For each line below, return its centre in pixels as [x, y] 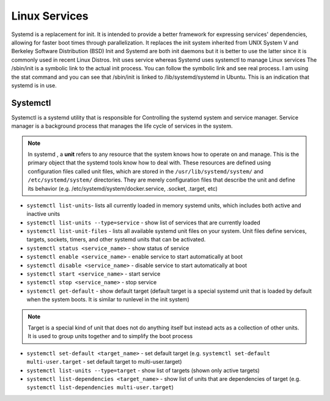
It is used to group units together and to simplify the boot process [110, 336]
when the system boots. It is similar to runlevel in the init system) [108, 300]
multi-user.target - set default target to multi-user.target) [105, 362]
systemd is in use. [34, 85]
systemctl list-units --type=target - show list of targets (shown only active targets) [143, 370]
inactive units [43, 214]
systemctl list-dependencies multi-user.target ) [100, 388]
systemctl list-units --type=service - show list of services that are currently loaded [143, 223]
